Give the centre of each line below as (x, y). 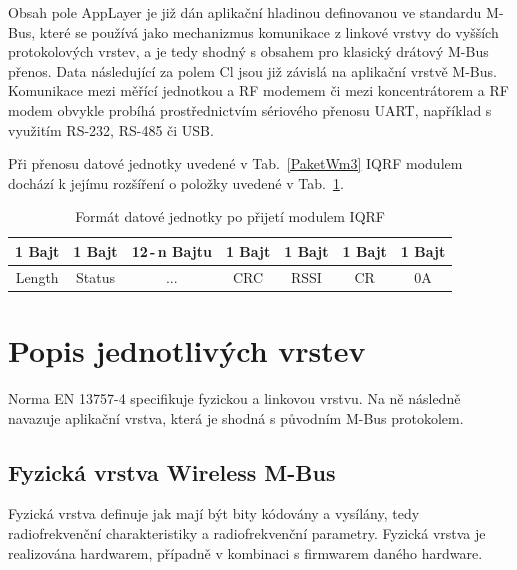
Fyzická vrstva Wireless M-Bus (172, 471)
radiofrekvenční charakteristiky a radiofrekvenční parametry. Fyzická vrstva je (247, 532)
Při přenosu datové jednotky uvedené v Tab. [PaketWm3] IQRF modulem (235, 163)
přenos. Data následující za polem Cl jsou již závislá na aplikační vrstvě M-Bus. (252, 70)
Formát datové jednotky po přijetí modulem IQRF (230, 216)
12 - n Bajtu (171, 250)
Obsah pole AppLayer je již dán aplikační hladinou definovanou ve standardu (245, 12)
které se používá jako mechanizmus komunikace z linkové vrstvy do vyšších (269, 31)
